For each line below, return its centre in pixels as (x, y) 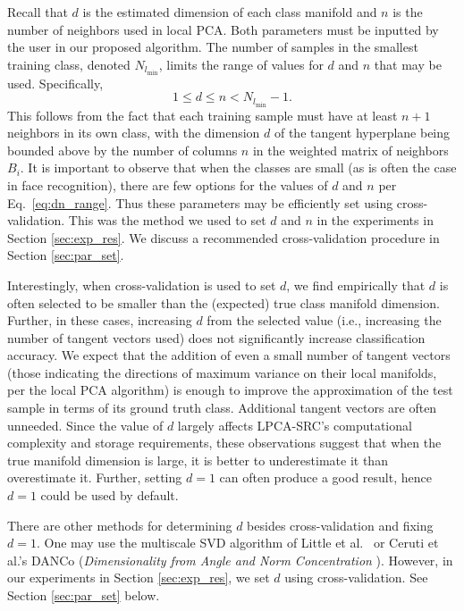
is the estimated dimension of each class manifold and (230, 12)
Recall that (38, 12)
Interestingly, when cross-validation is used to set (142, 285)
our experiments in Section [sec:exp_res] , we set (139, 578)
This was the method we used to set (167, 220)
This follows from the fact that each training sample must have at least (202, 115)
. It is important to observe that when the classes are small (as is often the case (238, 167)
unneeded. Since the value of (85, 425)
